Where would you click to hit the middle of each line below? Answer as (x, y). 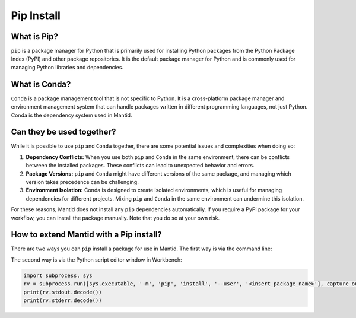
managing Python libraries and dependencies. (67, 67)
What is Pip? (35, 36)
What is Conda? (41, 84)
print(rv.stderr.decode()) (63, 300)
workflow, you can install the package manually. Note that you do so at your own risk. (115, 218)
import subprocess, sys (58, 275)
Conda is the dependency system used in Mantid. (71, 115)
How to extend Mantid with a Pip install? (87, 235)
